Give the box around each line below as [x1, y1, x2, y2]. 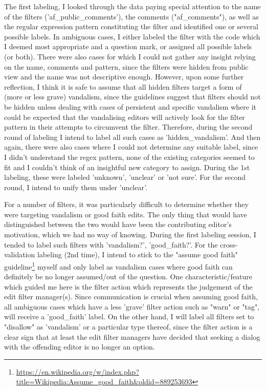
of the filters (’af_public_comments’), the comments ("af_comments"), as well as [4, 11, 259, 22]
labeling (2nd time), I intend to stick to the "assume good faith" [37, 249, 238, 260]
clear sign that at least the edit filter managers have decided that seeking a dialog [4, 331, 260, 342]
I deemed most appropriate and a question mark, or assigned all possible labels [4, 41, 252, 52]
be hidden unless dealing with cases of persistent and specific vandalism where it [4, 101, 257, 112]
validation [4, 249, 35, 260]
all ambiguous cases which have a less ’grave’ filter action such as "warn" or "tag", [4, 301, 260, 312]
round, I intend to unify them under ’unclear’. [4, 181, 147, 192]
